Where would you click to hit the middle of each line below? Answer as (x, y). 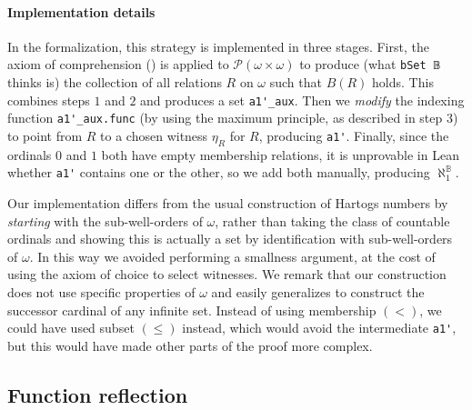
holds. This (403, 82)
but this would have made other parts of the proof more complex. (190, 345)
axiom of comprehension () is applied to (118, 64)
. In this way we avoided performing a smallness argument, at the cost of (232, 256)
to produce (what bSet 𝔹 (370, 64)
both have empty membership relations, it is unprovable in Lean (280, 154)
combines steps (49, 100)
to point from (45, 135)
